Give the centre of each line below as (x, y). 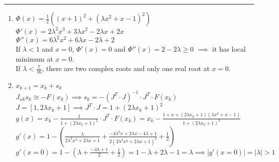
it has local (229, 49)
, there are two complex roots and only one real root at (126, 68)
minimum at (34, 58)
